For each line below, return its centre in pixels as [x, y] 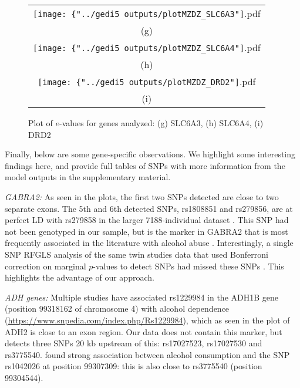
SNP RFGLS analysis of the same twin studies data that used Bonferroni [136, 254]
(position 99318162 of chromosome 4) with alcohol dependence [117, 308]
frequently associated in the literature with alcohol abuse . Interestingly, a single [149, 243]
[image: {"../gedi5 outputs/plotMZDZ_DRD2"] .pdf [147, 81]
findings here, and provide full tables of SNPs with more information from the [145, 165]
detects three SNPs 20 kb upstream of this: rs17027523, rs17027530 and [134, 343]
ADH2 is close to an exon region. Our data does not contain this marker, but [144, 331]
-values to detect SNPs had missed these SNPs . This [188, 266]
